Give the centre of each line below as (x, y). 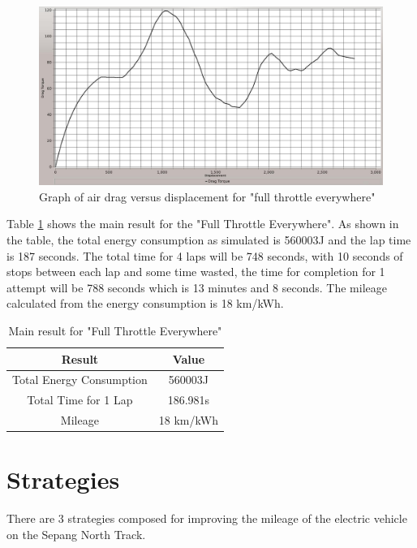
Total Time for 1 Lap (80, 400)
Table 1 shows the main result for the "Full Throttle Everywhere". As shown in (203, 224)
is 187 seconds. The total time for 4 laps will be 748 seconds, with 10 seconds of (205, 255)
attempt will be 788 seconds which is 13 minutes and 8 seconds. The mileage (197, 287)
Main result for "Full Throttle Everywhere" (115, 331)
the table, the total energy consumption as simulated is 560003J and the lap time (209, 240)
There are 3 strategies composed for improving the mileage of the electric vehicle (207, 518)
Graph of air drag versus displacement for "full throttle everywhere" (207, 196)
